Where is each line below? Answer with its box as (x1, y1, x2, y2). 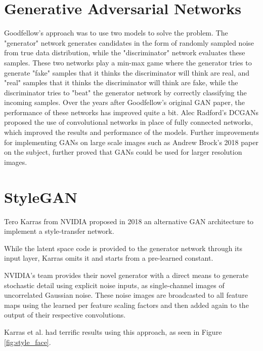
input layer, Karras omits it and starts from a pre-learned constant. (4, 253, 213, 263)
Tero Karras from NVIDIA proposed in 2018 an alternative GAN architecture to (4, 216, 254, 226)
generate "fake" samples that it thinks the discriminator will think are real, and (4, 67, 250, 78)
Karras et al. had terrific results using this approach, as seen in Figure (4, 326, 222, 337)
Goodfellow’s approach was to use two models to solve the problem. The (4, 27, 228, 38)
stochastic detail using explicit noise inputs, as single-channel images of (4, 279, 225, 290)
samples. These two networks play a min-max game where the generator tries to (4, 57, 252, 67)
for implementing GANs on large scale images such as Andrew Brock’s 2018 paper (4, 136, 258, 147)
